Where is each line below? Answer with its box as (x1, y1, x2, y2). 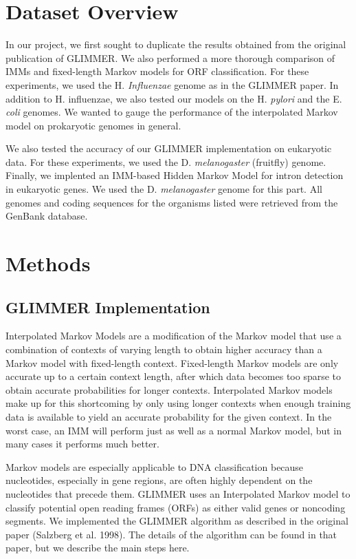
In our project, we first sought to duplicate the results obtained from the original (5, 37, 346, 52)
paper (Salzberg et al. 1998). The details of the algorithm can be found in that (5, 527, 337, 541)
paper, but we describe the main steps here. (5, 540, 190, 555)
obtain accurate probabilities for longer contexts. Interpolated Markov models (5, 382, 333, 397)
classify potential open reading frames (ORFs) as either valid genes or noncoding (5, 500, 346, 514)
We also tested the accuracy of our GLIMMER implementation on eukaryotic (5, 141, 332, 156)
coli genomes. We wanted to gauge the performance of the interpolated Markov (5, 105, 338, 119)
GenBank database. (5, 209, 88, 223)
